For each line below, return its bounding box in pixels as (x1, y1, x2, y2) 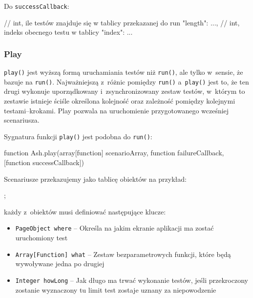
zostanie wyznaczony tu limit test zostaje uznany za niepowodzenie (15, 284, 216, 295)
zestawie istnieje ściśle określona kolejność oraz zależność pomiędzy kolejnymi (4, 95, 235, 106)
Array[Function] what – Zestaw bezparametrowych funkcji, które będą (15, 249, 231, 259)
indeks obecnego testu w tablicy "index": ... (4, 27, 133, 37)
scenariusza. (4, 115, 40, 125)
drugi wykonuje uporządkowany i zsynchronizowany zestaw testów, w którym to (4, 86, 245, 96)
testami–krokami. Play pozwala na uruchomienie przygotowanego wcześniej (4, 105, 229, 115)
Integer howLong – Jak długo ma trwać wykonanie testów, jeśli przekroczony (15, 275, 248, 285)
